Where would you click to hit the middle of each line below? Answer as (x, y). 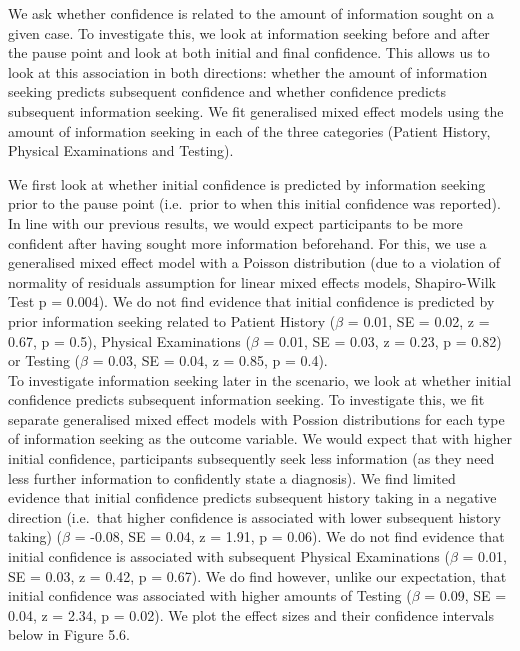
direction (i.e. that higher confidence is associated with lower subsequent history (254, 516)
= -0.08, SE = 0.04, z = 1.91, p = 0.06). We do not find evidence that (289, 536)
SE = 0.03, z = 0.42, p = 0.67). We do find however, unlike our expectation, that (257, 575)
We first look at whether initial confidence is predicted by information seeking (247, 183)
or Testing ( (44, 360)
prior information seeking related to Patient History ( (172, 320)
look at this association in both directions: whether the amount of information (248, 71)
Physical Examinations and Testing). (121, 150)
